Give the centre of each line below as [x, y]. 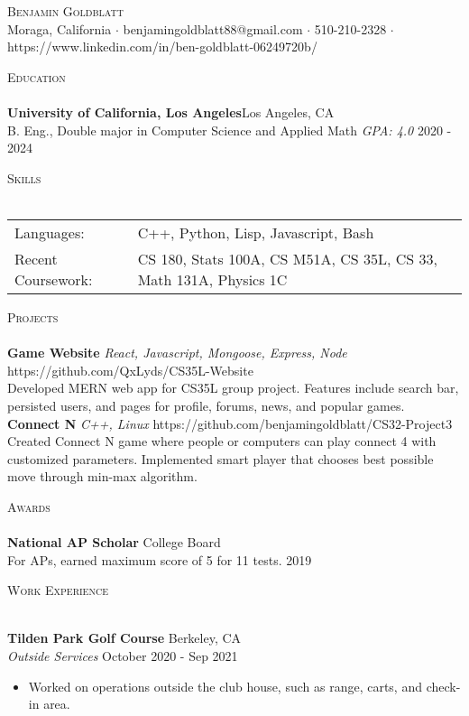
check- [443, 686]
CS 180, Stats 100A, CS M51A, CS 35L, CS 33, [287, 258]
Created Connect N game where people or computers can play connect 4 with [222, 441]
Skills [24, 177]
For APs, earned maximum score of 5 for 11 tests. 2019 [160, 559]
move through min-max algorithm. [102, 476]
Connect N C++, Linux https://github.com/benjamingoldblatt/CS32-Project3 [230, 423]
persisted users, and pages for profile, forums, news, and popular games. [206, 405]
